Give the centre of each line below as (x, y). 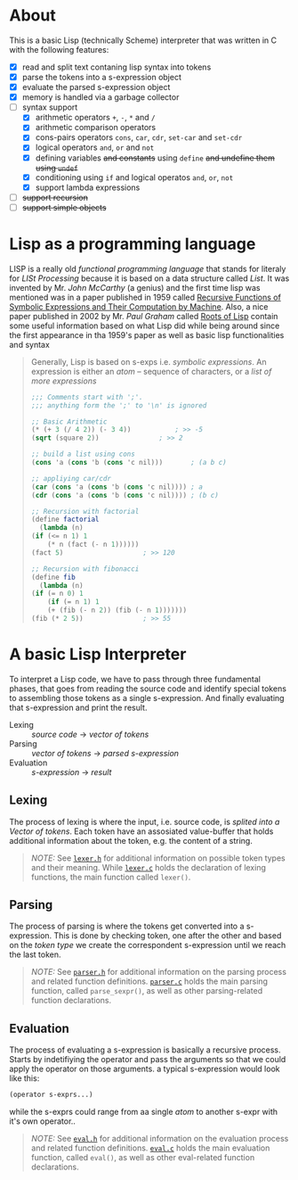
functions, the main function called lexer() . (111, 877)
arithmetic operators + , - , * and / (95, 118)
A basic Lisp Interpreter (98, 654)
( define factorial (65, 520)
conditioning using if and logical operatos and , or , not (134, 177)
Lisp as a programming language (133, 244)
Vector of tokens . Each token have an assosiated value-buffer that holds (141, 831)
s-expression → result (72, 772)
